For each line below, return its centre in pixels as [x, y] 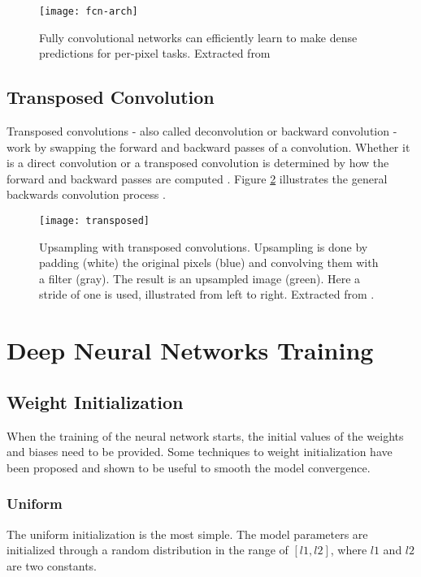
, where [349, 550]
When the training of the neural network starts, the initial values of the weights [205, 435]
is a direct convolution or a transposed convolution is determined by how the [198, 163]
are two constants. [52, 565]
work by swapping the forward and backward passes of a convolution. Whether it [208, 146]
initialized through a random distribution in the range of [148, 550]
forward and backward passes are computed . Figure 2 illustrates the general [197, 178]
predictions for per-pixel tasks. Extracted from [155, 53]
